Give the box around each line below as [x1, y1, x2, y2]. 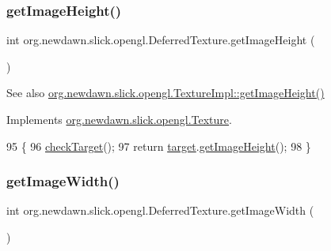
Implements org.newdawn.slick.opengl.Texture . [6, 111, 232, 127]
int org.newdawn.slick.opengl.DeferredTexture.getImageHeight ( [6, 32, 315, 48]
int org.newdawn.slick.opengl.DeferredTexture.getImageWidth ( [6, 202, 314, 219]
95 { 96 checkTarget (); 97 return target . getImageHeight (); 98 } [6, 137, 311, 154]
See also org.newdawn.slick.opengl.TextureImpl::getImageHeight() [6, 84, 325, 101]
